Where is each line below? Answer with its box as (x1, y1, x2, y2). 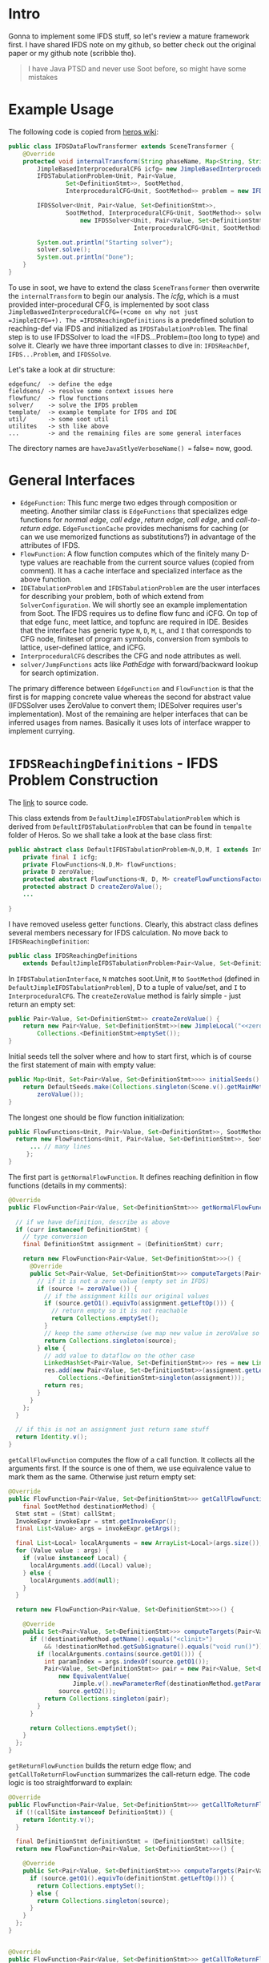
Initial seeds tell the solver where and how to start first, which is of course (8, 1052, 252, 1061)
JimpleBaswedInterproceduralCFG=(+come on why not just (8, 308, 199, 316)
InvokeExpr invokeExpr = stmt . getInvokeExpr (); (15, 1517, 178, 1526)
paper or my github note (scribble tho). (8, 48, 136, 58)
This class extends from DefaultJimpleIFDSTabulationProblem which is (8, 813, 240, 823)
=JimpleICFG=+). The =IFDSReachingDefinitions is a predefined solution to (8, 315, 255, 324)
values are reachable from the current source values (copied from (37, 557, 255, 567)
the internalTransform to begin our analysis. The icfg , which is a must (8, 291, 239, 300)
